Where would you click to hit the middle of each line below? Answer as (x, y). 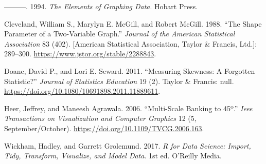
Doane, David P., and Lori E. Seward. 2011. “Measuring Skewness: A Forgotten (130, 70)
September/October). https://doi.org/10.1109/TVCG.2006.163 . (104, 128)
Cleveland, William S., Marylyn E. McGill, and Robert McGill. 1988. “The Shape (133, 23)
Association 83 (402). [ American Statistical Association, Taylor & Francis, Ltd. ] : (131, 43)
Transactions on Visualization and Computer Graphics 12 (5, (100, 118)
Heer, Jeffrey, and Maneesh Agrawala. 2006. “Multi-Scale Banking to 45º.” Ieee (128, 108)
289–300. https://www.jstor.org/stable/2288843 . (80, 54)
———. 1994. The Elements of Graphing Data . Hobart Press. (101, 6)
